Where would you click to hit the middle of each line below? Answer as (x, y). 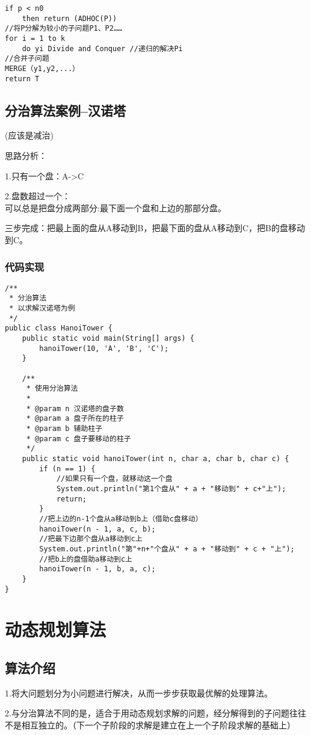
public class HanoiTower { (59, 328)
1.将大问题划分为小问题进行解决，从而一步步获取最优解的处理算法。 (139, 693)
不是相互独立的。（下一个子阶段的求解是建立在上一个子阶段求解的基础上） (150, 724)
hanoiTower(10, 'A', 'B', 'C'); (104, 348)
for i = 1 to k (35, 38)
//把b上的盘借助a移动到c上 (86, 559)
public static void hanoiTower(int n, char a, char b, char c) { (155, 458)
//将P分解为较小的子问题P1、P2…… (64, 29)
